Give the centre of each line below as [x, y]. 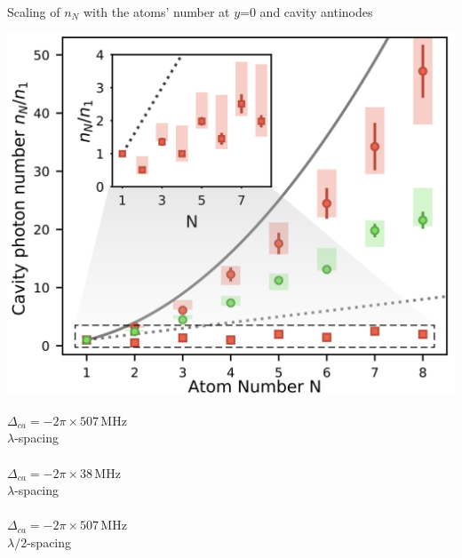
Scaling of [34, 12]
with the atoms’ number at [156, 12]
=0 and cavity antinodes [307, 12]
